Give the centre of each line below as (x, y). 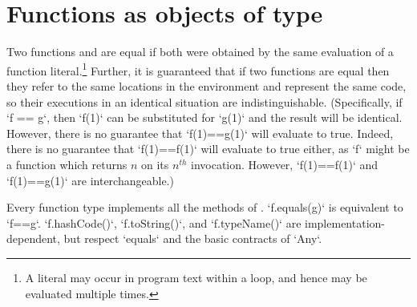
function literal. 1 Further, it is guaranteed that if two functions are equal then (198, 69)
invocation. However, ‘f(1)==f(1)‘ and (285, 164)
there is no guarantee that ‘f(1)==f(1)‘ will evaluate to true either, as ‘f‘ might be (208, 149)
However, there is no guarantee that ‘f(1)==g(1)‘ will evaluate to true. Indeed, (200, 133)
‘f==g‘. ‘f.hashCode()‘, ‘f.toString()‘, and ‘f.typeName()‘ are (154, 222)
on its (155, 164)
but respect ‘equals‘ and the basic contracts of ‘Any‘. (193, 238)
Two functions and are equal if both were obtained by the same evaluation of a (200, 52)
